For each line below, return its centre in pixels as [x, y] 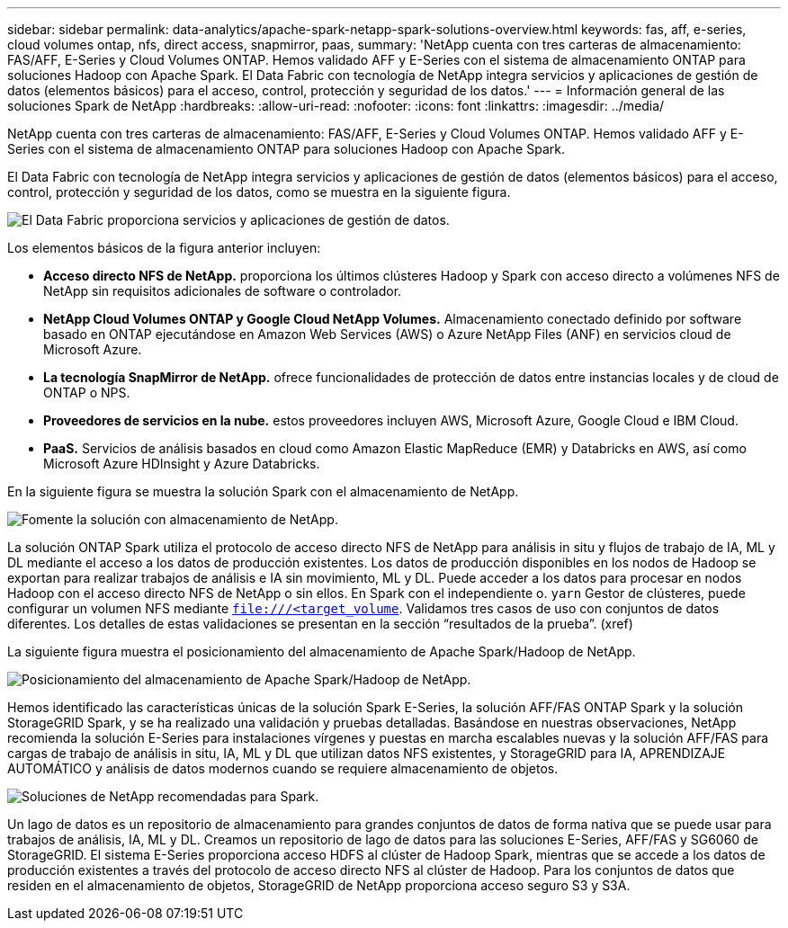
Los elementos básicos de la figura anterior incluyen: [164, 248]
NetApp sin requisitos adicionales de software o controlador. [223, 291]
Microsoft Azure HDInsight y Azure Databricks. [182, 464]
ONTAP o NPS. [87, 393]
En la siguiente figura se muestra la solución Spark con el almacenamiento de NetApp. [263, 491]
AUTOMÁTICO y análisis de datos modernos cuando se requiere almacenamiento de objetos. [283, 768]
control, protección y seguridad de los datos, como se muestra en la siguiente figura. [259, 192]
